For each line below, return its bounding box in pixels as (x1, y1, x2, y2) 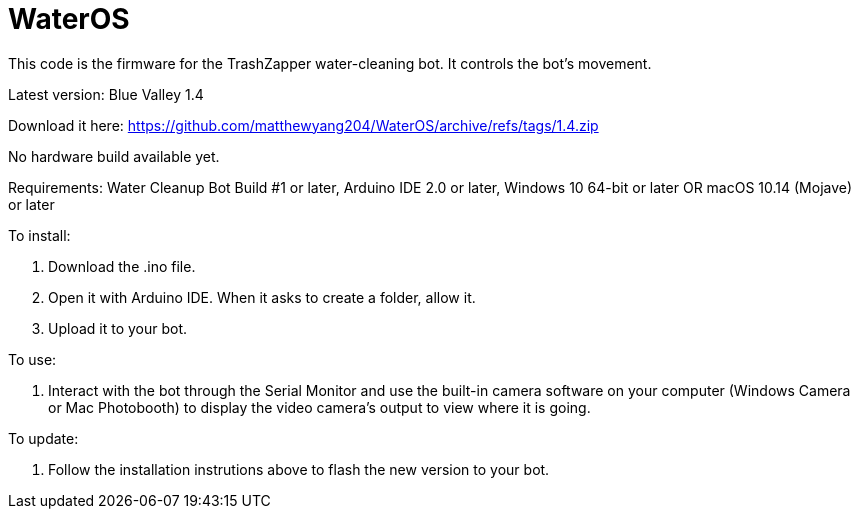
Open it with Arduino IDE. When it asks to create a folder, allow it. (48, 288, 476, 306)
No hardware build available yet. (8, 147, 220, 165)
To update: (8, 429, 79, 447)
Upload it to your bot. (48, 319, 188, 337)
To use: (8, 350, 57, 368)
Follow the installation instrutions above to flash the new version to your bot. (48, 460, 550, 478)
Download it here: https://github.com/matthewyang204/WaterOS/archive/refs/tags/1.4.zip (8, 116, 599, 134)
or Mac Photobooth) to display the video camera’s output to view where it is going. (48, 398, 591, 416)
